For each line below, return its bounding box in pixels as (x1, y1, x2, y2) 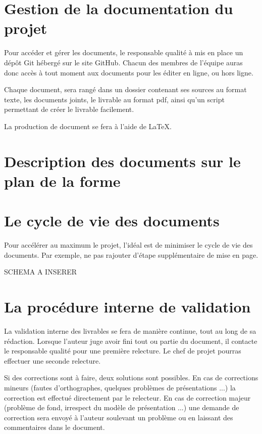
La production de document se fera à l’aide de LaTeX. (4, 121, 172, 131)
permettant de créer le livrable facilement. (4, 104, 134, 114)
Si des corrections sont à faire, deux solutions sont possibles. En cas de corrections (4, 372, 258, 383)
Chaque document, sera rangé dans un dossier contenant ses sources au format (4, 84, 247, 95)
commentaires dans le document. (4, 422, 105, 432)
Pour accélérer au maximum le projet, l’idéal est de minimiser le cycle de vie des (4, 240, 253, 250)
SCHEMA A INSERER (4, 266, 77, 277)
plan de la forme (4, 170, 121, 191)
